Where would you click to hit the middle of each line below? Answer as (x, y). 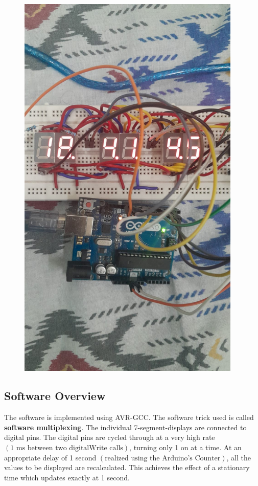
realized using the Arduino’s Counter (163, 458)
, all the (239, 457)
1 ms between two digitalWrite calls (67, 448)
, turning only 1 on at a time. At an (185, 447)
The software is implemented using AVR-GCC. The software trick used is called (129, 417)
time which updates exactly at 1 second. (67, 477)
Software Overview (55, 396)
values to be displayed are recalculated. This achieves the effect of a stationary (127, 467)
